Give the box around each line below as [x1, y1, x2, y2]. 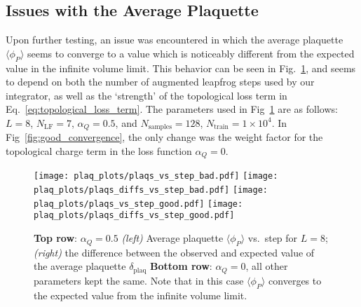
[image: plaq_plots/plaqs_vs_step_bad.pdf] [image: [34, 171, 278, 182]
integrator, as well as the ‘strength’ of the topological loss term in [6, 88, 287, 102]
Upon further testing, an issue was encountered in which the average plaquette [6, 32, 343, 47]
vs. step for [247, 231, 298, 245]
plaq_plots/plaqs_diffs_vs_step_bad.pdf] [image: [34, 185, 268, 196]
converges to [268, 273, 322, 287]
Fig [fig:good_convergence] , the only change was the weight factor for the [6, 130, 323, 144]
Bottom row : [150, 259, 212, 273]
